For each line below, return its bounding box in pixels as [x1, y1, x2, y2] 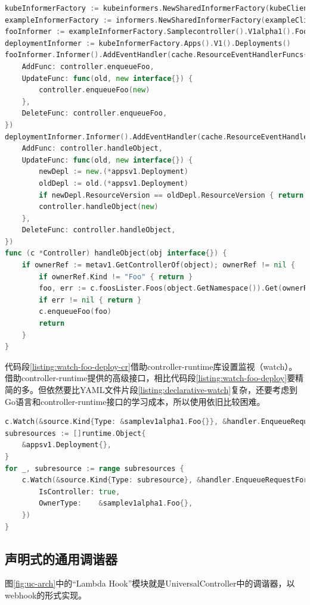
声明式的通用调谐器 [5, 549, 117, 567]
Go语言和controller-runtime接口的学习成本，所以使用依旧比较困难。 [5, 395, 265, 407]
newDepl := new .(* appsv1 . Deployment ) [39, 167, 188, 176]
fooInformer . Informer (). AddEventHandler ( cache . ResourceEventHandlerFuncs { [5, 51, 308, 60]
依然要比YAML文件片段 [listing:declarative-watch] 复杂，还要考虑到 [46, 383, 298, 395]
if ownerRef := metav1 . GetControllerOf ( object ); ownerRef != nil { [21, 261, 295, 270]
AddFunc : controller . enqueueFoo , [21, 62, 154, 71]
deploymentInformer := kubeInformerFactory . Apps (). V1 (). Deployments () [5, 39, 291, 48]
